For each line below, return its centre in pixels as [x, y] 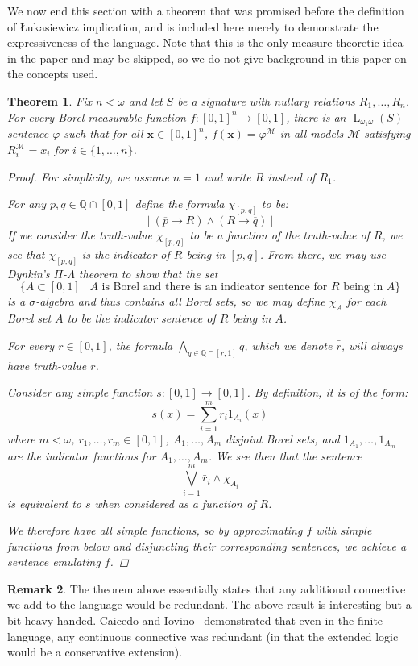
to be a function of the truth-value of [279, 235]
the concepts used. [53, 74]
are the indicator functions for [82, 455]
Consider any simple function [80, 392]
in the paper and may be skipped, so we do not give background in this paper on [207, 58]
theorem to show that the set [148, 273]
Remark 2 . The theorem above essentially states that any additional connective [207, 588]
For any [27, 204]
